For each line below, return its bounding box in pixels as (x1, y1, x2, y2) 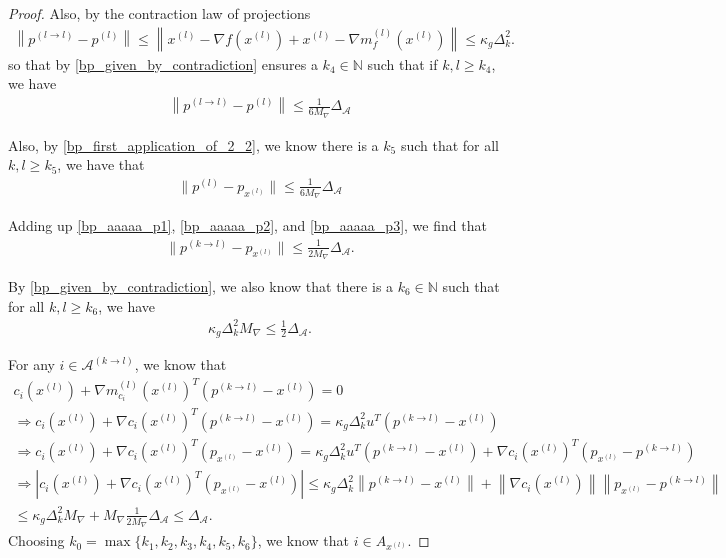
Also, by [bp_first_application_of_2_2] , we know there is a (8, 134, 379, 155)
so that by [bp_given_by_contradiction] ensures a (8, 53, 318, 74)
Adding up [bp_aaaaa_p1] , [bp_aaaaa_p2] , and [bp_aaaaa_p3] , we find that (8, 215, 487, 236)
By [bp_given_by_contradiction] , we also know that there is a (8, 275, 394, 296)
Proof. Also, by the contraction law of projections (8, 3, 311, 23)
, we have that (57, 154, 145, 175)
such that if (367, 53, 438, 74)
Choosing (8, 530, 65, 551)
